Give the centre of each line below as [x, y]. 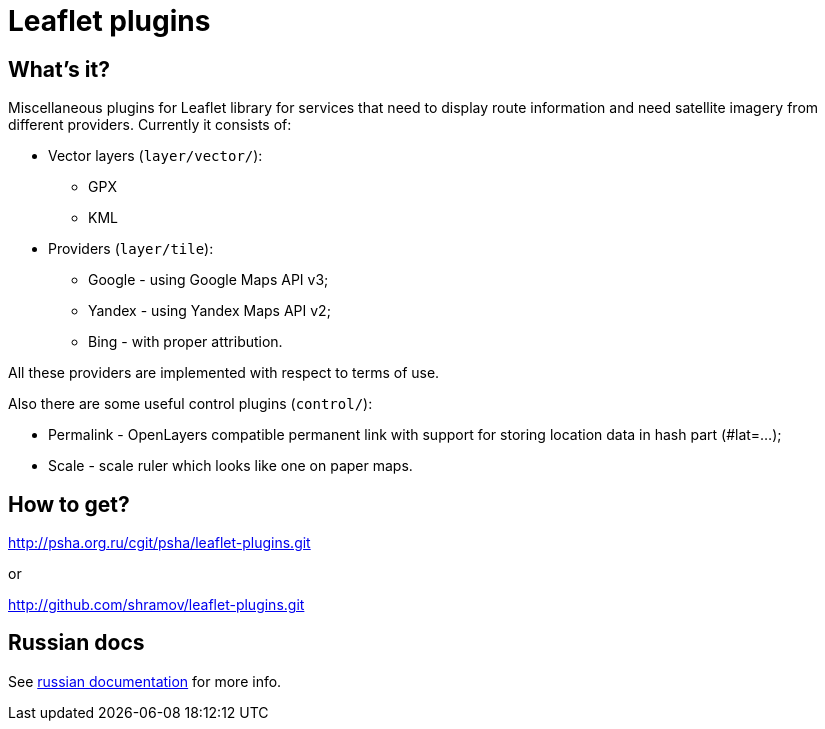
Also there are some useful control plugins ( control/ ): [190, 404]
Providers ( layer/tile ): [131, 249]
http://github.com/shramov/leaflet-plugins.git [156, 605]
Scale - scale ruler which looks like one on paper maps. [230, 466]
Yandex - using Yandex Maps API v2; [209, 311]
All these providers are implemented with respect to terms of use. [224, 373]
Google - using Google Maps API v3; [208, 280]
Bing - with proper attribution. [185, 342]
